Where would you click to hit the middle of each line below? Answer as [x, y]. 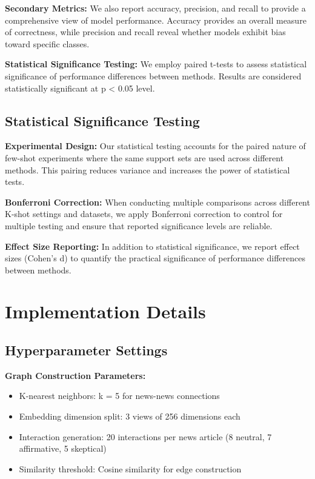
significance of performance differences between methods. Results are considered [153, 75]
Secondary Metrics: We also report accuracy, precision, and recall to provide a [155, 8]
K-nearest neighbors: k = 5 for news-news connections [119, 396]
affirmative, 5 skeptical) [63, 448]
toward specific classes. [47, 43]
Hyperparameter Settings [86, 350]
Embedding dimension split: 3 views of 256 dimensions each [130, 416]
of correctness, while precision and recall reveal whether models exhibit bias [145, 32]
